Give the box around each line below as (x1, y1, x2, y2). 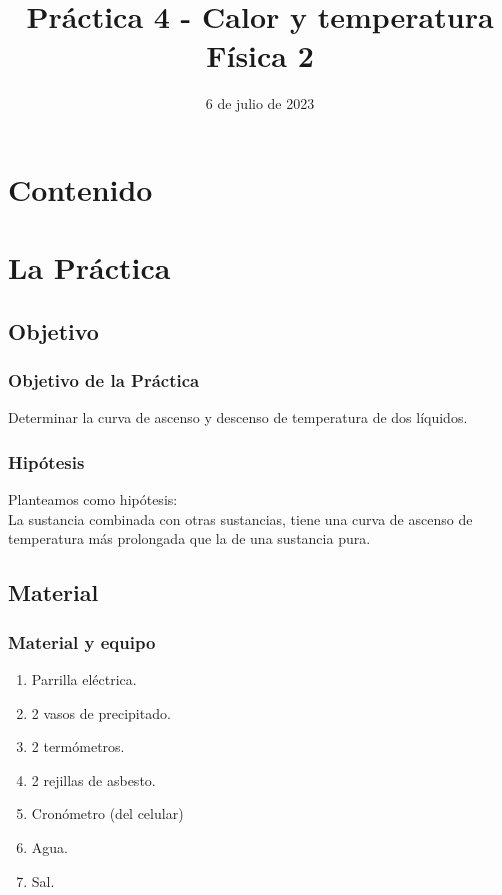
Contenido (8, 168, 153, 209)
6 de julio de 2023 (205, 93, 315, 114)
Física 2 (206, 35, 314, 76)
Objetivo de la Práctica (8, 368, 200, 393)
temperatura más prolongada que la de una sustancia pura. (8, 528, 371, 549)
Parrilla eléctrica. (31, 669, 137, 690)
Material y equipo (8, 629, 156, 654)
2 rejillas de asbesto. (31, 769, 156, 790)
